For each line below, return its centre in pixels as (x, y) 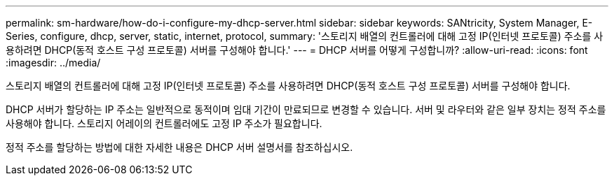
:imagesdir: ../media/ (53, 63)
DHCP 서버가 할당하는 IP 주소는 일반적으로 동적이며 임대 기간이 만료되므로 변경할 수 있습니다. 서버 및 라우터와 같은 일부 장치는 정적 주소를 (306, 109)
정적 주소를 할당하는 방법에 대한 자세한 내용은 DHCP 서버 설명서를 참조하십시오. (179, 147)
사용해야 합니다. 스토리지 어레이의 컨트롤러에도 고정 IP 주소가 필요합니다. (164, 123)
